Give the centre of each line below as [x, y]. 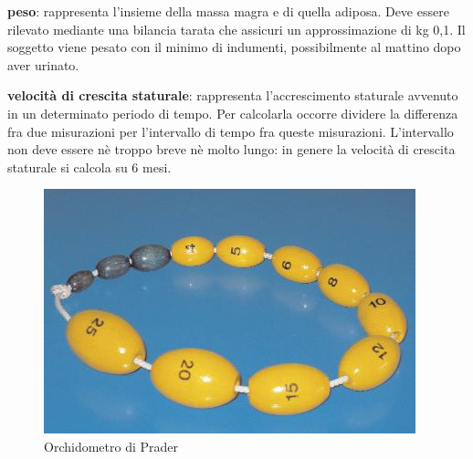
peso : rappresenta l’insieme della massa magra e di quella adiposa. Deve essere [228, 11]
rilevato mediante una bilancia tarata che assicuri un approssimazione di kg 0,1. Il [236, 29]
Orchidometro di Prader [111, 446]
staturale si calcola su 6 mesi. [89, 167]
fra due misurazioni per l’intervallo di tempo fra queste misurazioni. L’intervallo [231, 131]
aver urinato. [43, 64]
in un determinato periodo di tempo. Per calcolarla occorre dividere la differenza [233, 113]
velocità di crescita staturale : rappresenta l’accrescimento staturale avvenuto [233, 95]
